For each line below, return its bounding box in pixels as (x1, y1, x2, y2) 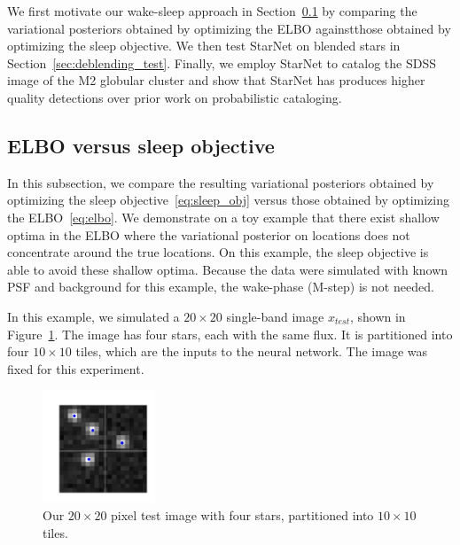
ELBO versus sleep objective (7, 131, 275, 159)
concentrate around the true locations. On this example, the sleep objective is (7, 243, 429, 261)
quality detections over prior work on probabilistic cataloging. (7, 88, 342, 106)
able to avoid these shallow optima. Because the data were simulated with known (7, 260, 448, 278)
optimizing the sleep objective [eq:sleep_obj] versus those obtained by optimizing (7, 191, 450, 209)
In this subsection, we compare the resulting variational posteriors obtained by (7, 173, 434, 191)
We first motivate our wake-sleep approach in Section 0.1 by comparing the (7, 2, 417, 19)
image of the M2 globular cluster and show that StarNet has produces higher (7, 71, 425, 90)
